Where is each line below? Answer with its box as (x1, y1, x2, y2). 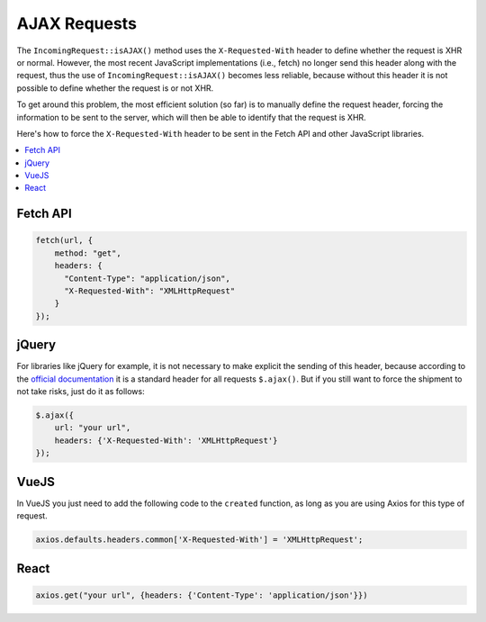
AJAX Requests (16, 14, 137, 33)
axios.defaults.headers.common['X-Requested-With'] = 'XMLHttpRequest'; (35, 535, 364, 545)
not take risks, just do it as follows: (16, 386, 145, 397)
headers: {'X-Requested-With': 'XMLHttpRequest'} (54, 435, 278, 446)
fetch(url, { (35, 235, 94, 246)
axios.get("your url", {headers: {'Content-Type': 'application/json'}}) (35, 590, 368, 600)
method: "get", (54, 248, 121, 258)
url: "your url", (54, 423, 131, 433)
